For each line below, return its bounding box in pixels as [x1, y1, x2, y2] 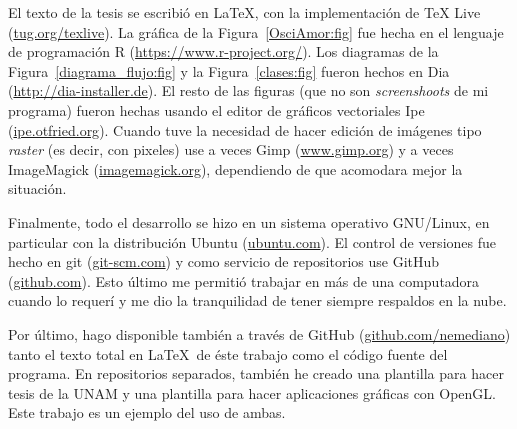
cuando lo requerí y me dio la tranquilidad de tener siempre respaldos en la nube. [8, 290, 507, 311]
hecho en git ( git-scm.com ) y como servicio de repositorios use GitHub [8, 251, 440, 272]
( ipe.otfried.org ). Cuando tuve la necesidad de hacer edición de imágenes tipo [8, 119, 482, 140]
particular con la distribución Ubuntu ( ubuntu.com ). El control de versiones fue [8, 231, 496, 252]
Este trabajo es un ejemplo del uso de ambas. [8, 402, 286, 423]
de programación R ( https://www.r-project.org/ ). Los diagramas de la [8, 41, 439, 62]
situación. [8, 178, 67, 199]
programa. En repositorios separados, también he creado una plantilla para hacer [8, 363, 504, 384]
